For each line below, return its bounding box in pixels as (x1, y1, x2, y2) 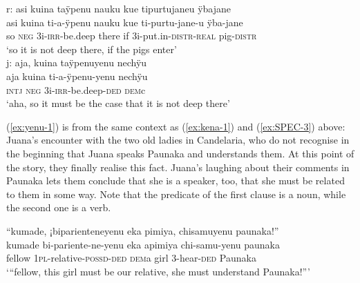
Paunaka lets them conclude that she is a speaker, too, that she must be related (6, 173, 345, 188)
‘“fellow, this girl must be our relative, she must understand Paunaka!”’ (6, 264, 310, 278)
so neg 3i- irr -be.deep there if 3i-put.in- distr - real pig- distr (6, 28, 257, 43)
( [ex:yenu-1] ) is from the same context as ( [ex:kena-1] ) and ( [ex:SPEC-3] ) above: (6, 119, 345, 133)
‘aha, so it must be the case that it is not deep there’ (6, 96, 230, 110)
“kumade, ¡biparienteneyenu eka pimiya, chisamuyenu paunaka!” (6, 223, 279, 237)
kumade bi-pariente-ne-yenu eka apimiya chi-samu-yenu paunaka (6, 237, 281, 251)
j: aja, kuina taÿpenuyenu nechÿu (6, 55, 147, 70)
